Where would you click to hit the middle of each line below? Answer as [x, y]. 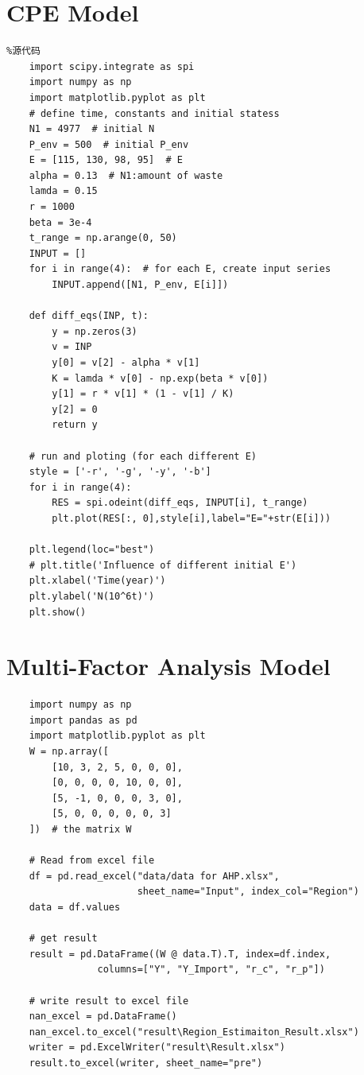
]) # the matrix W [80, 829]
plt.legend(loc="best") [92, 550]
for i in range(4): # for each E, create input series [180, 269]
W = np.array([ [69, 751]
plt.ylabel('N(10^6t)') [92, 596]
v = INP [72, 347]
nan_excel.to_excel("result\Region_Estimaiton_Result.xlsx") [194, 1032]
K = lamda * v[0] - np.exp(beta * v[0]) [160, 378]
